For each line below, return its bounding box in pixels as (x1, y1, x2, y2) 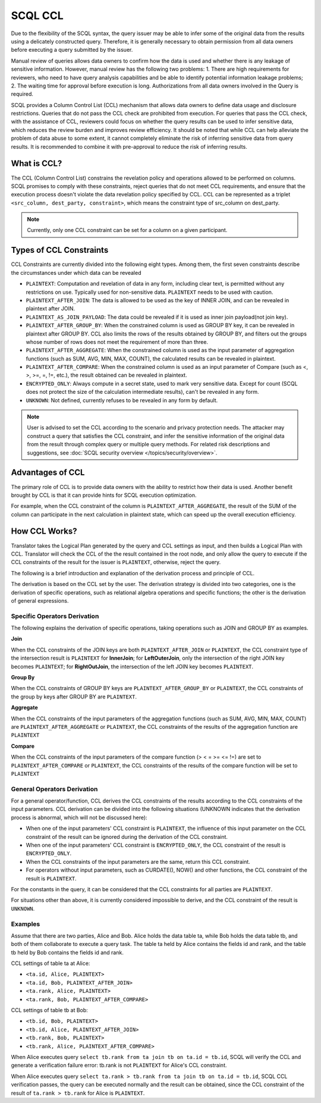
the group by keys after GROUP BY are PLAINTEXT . (11, 693, 137, 700)
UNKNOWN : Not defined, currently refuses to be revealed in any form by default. (26, 396, 218, 404)
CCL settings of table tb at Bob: (11, 1007, 89, 1014)
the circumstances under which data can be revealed (11, 269, 141, 276)
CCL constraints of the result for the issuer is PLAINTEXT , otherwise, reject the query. (11, 559, 221, 566)
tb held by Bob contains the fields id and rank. (11, 949, 124, 956)
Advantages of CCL (11, 468, 85, 478)
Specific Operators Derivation (11, 612, 99, 620)
